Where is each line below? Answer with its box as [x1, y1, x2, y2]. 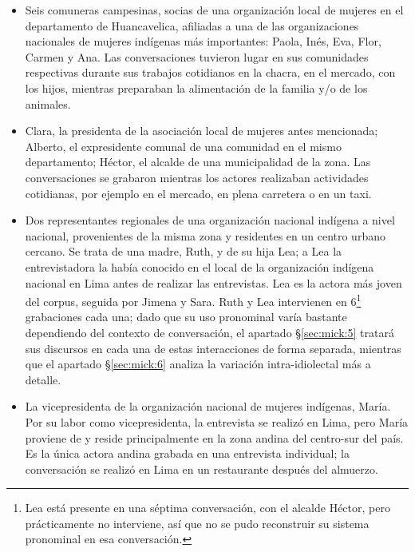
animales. [25, 95, 71, 112]
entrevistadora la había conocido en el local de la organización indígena [25, 258, 374, 275]
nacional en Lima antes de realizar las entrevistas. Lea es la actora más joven [25, 274, 402, 291]
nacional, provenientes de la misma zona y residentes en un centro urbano [25, 227, 385, 244]
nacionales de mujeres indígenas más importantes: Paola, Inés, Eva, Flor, [25, 33, 381, 50]
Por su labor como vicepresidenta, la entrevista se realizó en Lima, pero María [25, 413, 409, 430]
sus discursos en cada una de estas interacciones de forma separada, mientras [25, 340, 401, 356]
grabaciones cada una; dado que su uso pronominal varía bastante [25, 308, 347, 325]
